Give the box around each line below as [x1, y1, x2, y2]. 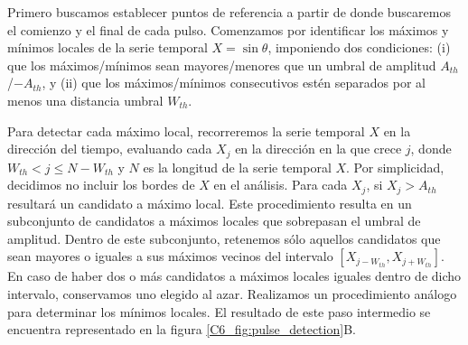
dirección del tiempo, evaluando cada [7, 139, 212, 158]
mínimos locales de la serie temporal [7, 38, 208, 57]
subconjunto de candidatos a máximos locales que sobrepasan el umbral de [7, 211, 421, 230]
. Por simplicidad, [346, 157, 445, 176]
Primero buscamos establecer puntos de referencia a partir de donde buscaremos [7, 3, 451, 21]
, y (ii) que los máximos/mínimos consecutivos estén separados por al [42, 73, 426, 92]
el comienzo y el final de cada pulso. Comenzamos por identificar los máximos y [7, 20, 449, 39]
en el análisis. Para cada [213, 175, 348, 194]
